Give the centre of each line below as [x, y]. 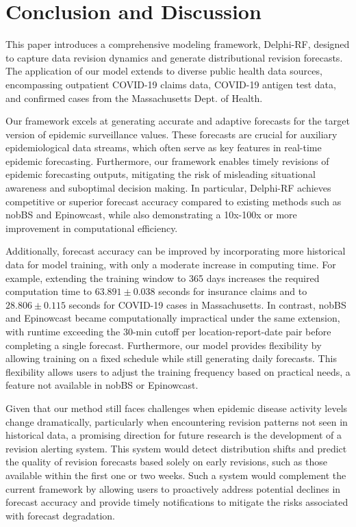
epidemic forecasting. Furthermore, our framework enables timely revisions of [167, 160]
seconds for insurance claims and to [233, 291]
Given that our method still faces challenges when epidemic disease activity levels [177, 408]
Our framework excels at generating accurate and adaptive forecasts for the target [178, 121]
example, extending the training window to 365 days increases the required [163, 278]
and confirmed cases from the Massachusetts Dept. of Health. [134, 98]
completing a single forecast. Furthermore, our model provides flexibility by [164, 345]
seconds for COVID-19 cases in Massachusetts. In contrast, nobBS [207, 304]
